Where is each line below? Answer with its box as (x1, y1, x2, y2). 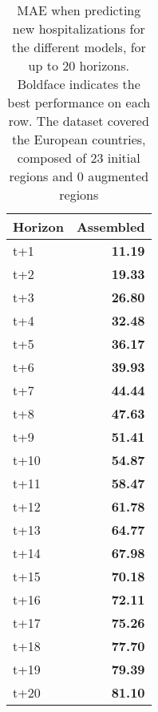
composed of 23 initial (17, 148, 140, 167)
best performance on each (7, 93, 151, 111)
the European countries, (12, 130, 146, 148)
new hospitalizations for (12, 19, 145, 38)
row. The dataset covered (8, 111, 149, 130)
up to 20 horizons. (28, 56, 129, 75)
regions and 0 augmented (9, 167, 149, 185)
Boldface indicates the (17, 75, 140, 93)
